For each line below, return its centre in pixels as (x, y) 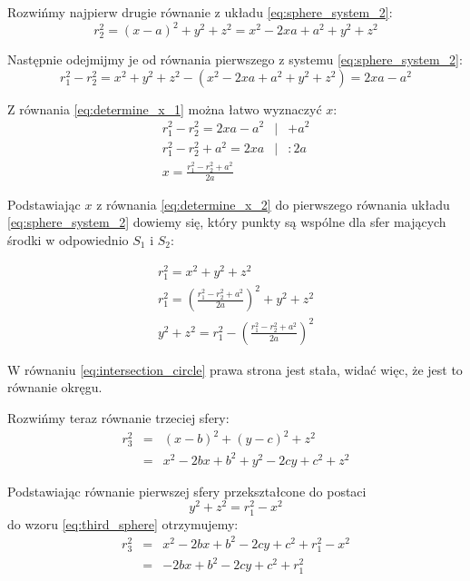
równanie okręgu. (55, 387)
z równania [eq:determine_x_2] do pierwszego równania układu (273, 204)
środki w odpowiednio (68, 239)
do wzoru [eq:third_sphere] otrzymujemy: (123, 523)
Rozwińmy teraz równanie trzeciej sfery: (118, 418)
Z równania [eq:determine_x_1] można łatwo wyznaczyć (165, 108)
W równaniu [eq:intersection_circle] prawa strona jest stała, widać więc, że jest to (235, 369)
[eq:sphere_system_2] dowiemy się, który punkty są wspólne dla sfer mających (227, 222)
